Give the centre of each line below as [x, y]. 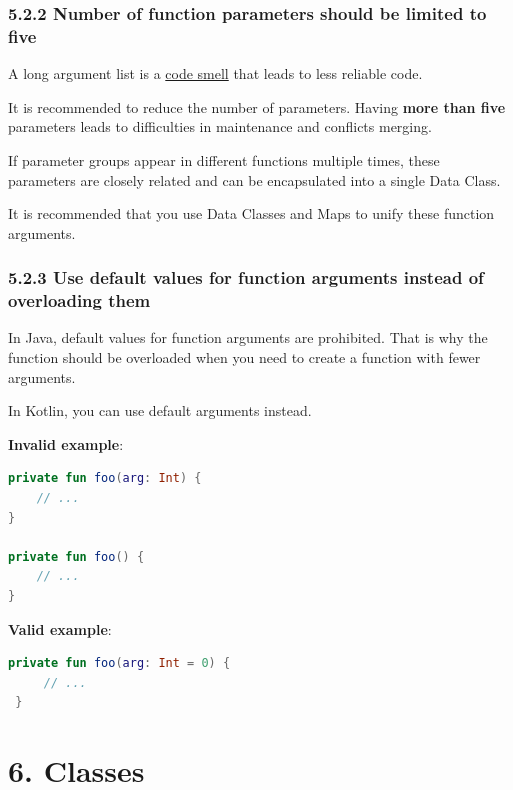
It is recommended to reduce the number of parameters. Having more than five [257, 106]
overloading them [79, 300]
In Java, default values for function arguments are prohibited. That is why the [248, 337]
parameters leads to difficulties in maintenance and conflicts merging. [220, 126]
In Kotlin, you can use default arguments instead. [160, 410]
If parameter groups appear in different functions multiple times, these [224, 159]
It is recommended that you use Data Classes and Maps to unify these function [251, 213]
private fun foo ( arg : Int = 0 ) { [119, 663]
